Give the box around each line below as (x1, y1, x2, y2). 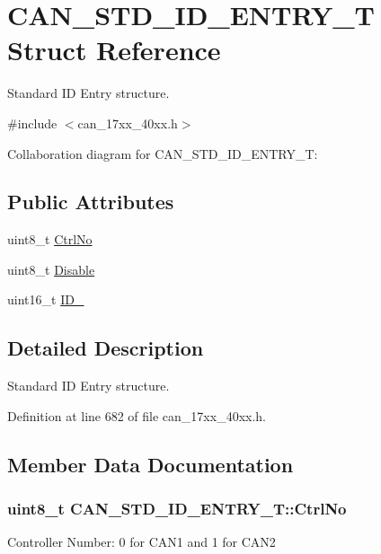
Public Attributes (7, 188, 174, 215)
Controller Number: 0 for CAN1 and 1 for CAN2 (7, 532, 276, 551)
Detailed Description (7, 334, 204, 362)
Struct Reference (7, 31, 221, 68)
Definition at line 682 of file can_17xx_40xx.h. (7, 406, 267, 425)
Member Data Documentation (7, 450, 294, 478)
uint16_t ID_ (7, 290, 84, 309)
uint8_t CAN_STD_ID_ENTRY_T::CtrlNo (7, 497, 347, 520)
